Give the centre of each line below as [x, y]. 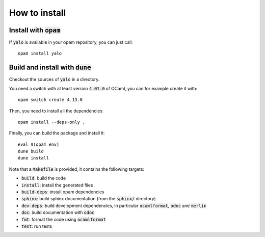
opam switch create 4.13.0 [50, 100]
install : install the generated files [57, 185]
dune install [33, 158]
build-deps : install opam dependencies [63, 192]
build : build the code [44, 178]
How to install [38, 13]
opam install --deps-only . [52, 122]
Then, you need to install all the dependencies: [56, 111]
